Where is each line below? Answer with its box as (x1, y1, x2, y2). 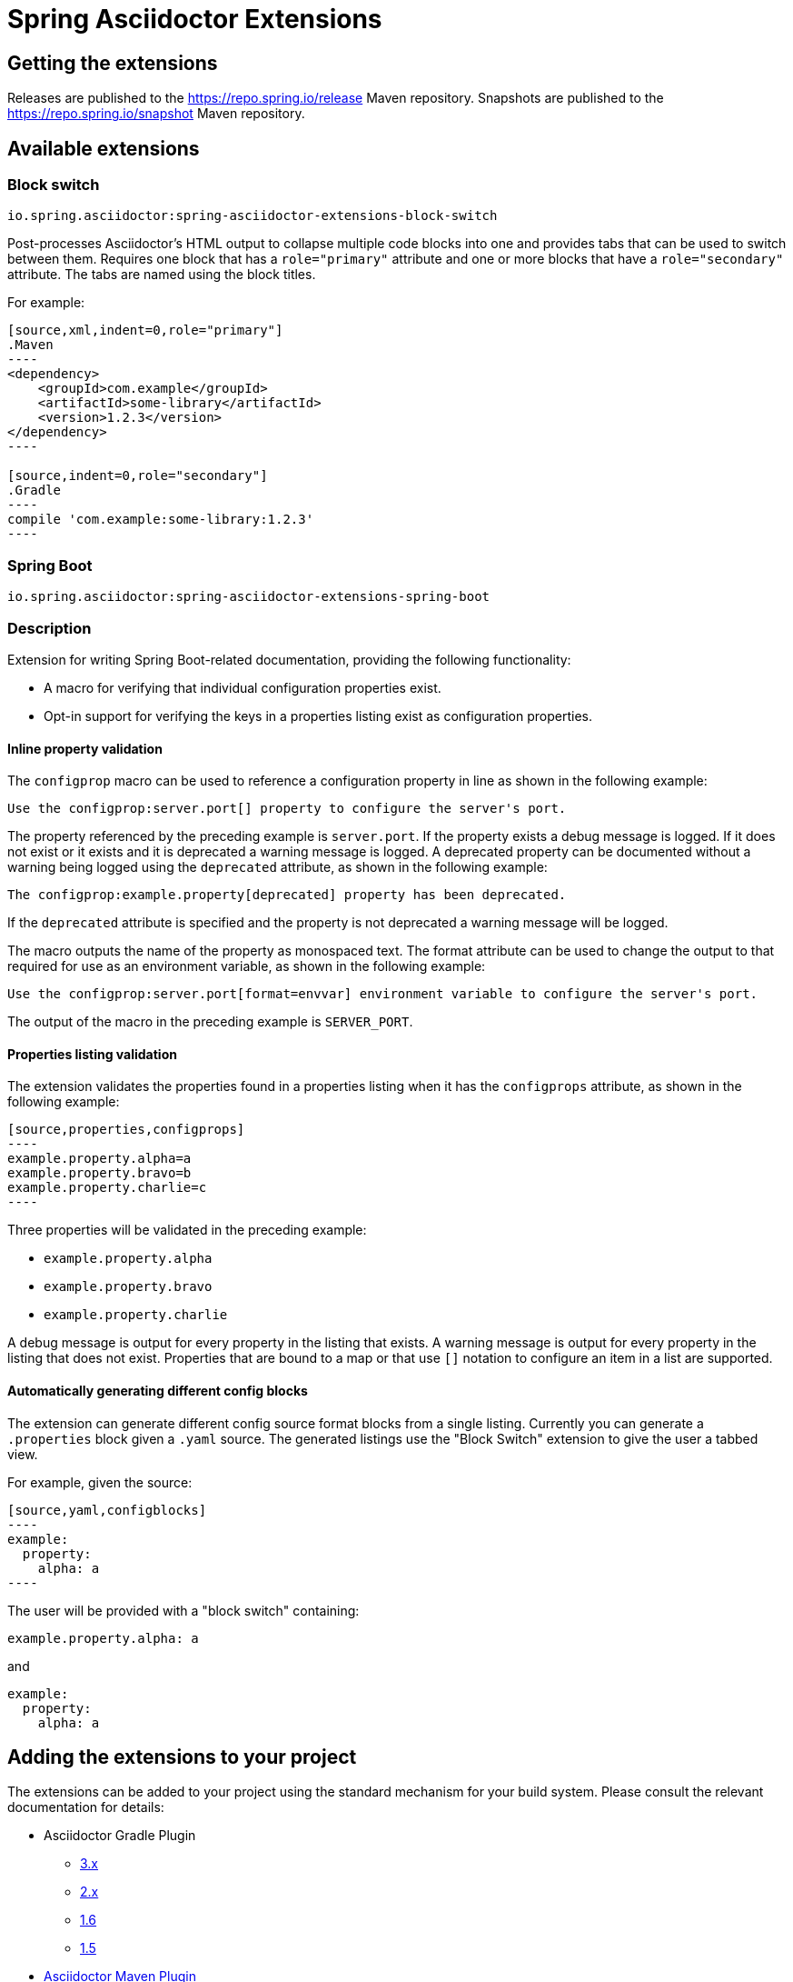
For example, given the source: (7, 1474, 193, 1490)
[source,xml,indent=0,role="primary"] (7, 323, 283, 338)
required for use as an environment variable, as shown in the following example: (7, 958, 486, 975)
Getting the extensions (7, 51, 218, 75)
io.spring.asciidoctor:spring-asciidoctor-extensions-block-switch (7, 208, 498, 224)
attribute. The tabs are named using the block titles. (7, 266, 316, 283)
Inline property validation (7, 740, 163, 756)
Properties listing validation (7, 1046, 177, 1062)
